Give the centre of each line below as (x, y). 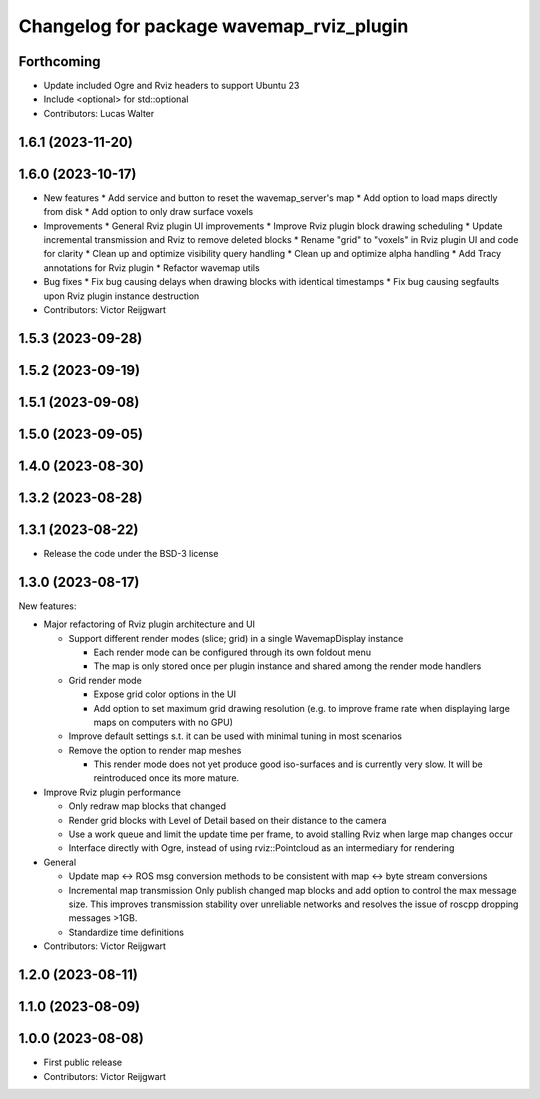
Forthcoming (59, 61)
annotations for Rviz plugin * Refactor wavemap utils (151, 267)
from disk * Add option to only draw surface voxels (148, 212)
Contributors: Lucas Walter (99, 113)
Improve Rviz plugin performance (112, 792)
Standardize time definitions (126, 932)
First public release (83, 1062)
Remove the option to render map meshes (155, 750)
